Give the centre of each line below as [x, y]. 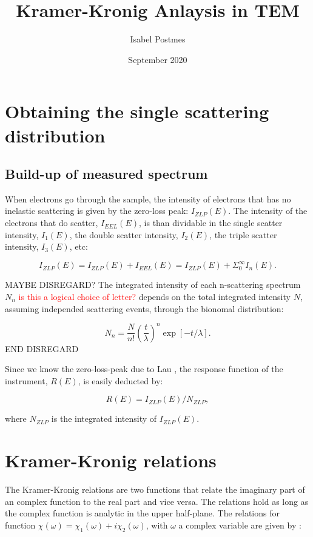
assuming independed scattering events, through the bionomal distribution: [144, 308]
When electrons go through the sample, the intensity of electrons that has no [148, 198]
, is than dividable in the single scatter [211, 223]
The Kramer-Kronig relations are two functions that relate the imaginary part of [155, 489]
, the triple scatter [243, 234]
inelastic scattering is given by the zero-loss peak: [97, 211]
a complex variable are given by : [240, 525]
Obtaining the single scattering [137, 111]
